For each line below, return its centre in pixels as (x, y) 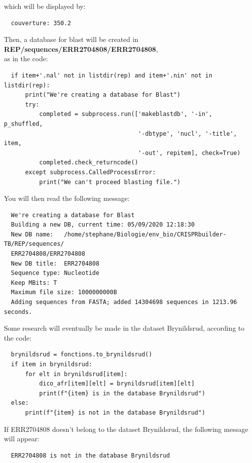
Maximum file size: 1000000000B (64, 292)
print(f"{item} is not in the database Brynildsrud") (115, 412)
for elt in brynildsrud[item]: (76, 374)
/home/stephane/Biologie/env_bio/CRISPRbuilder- (145, 234)
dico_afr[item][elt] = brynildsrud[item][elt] (117, 384)
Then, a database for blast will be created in (71, 39)
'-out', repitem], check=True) (189, 153)
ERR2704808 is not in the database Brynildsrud (90, 455)
